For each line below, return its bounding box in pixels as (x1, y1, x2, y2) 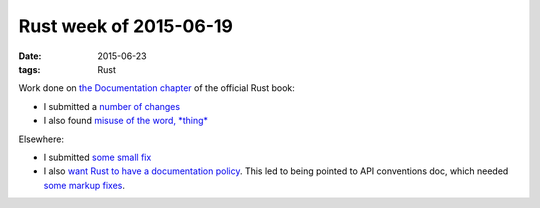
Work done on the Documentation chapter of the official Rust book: (18, 82, 295, 94)
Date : (18, 50, 42, 62)
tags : (18, 63, 41, 75)
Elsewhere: (18, 133, 65, 145)
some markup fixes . (43, 179, 125, 191)
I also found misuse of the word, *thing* (43, 115, 209, 127)
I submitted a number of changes (43, 100, 180, 112)
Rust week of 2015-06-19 (18, 15, 234, 37)
